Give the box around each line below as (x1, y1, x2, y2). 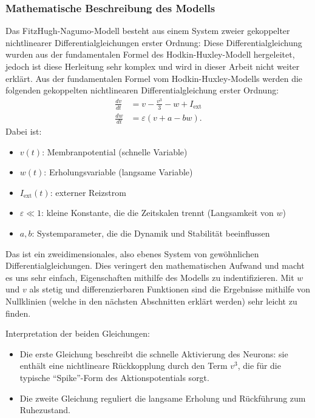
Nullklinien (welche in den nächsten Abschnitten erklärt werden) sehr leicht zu (5, 295, 297, 308)
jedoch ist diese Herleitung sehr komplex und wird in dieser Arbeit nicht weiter (5, 60, 300, 72)
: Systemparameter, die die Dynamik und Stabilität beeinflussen (32, 227, 270, 240)
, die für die (237, 359, 281, 372)
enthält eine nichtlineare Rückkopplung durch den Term (19, 359, 228, 372)
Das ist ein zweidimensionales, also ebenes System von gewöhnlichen (5, 247, 259, 260)
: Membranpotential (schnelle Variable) (42, 145, 188, 158)
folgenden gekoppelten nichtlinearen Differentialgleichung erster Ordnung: (5, 84, 279, 96)
